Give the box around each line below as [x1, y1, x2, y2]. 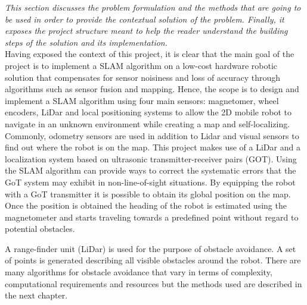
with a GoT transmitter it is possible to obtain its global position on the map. [5, 187, 291, 200]
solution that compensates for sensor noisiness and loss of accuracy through [5, 71, 281, 83]
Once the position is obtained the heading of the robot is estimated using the [5, 199, 287, 212]
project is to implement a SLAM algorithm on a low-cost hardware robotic [5, 59, 278, 71]
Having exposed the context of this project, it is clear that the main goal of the [5, 48, 294, 60]
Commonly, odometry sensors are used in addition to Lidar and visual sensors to [5, 129, 299, 142]
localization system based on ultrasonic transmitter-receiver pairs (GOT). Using [5, 152, 297, 165]
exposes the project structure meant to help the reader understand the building [5, 24, 288, 37]
